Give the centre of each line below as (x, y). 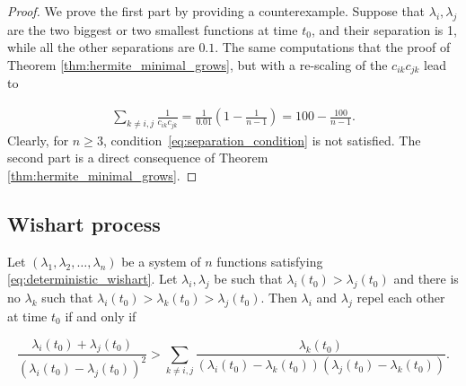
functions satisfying (270, 261)
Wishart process (84, 224)
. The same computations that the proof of (333, 47)
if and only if (101, 316)
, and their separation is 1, (384, 29)
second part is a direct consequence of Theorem (138, 158)
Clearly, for (38, 140)
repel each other (401, 298)
